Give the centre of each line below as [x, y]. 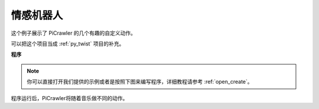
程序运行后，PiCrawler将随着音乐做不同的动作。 [69, 98]
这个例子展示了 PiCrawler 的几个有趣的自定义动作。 [73, 33]
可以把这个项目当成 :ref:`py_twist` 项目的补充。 [68, 44]
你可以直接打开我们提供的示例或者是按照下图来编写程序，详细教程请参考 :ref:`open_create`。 [140, 82]
